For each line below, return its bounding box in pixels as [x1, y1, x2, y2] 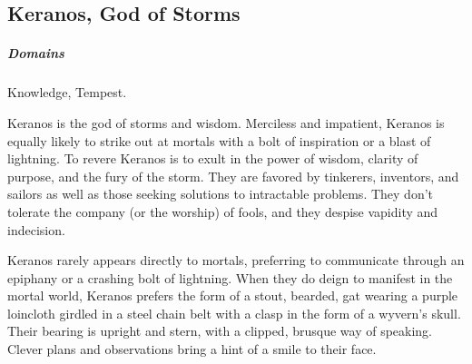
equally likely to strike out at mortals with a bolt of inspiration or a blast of [7, 131, 431, 150]
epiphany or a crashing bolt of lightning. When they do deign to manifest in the [7, 268, 453, 287]
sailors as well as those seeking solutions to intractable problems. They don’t [7, 184, 433, 203]
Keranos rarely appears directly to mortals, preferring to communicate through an [7, 251, 465, 270]
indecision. [7, 220, 65, 239]
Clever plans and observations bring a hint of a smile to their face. [7, 339, 377, 359]
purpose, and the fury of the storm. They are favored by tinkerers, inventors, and [7, 166, 459, 185]
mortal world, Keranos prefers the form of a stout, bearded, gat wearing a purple [7, 286, 458, 305]
